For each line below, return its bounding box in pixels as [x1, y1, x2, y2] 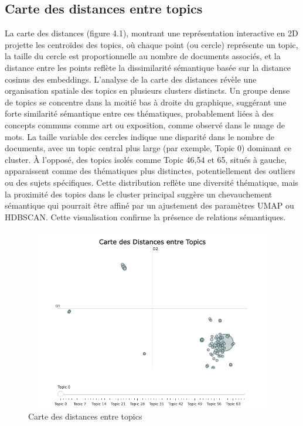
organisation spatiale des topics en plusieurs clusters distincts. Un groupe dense [5, 84, 290, 97]
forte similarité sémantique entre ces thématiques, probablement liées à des [5, 107, 274, 120]
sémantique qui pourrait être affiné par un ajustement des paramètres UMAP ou [5, 199, 294, 212]
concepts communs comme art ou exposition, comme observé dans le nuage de [5, 118, 285, 131]
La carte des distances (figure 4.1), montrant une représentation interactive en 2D [5, 27, 298, 39]
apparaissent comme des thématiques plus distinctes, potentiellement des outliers [5, 165, 295, 177]
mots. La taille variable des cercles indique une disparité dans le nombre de [5, 130, 274, 142]
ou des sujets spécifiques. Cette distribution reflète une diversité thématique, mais [5, 176, 298, 188]
